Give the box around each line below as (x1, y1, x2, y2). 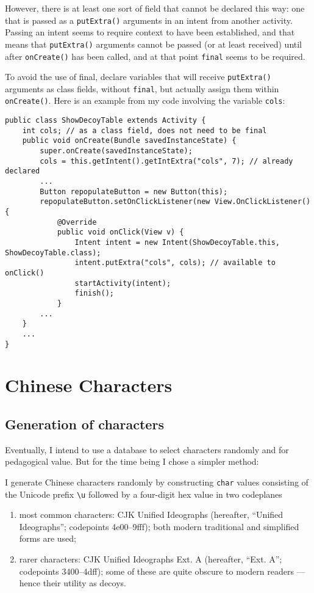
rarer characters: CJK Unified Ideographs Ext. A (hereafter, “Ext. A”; (19, 553, 282, 566)
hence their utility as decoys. (19, 577, 126, 589)
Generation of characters (5, 414, 164, 433)
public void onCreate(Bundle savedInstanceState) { (22, 136, 237, 145)
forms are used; (19, 532, 76, 545)
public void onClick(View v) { (57, 228, 184, 237)
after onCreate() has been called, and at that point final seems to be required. (5, 49, 305, 62)
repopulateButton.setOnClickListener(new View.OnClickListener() (40, 197, 311, 206)
